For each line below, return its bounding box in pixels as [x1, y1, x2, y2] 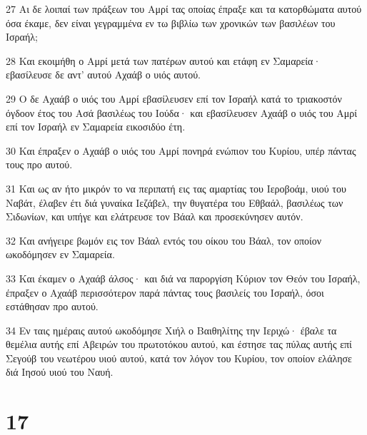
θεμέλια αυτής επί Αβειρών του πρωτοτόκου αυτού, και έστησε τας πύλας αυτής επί [6, 337, 352, 352]
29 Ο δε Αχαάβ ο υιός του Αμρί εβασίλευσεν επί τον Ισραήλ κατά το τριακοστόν [6, 91, 342, 106]
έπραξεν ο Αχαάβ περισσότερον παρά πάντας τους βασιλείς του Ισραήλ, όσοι [6, 285, 324, 300]
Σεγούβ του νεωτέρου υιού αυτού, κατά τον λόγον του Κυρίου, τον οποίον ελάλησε [6, 350, 352, 365]
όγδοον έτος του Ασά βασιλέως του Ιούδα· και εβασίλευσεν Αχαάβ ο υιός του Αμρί [6, 105, 358, 120]
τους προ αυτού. [6, 157, 73, 172]
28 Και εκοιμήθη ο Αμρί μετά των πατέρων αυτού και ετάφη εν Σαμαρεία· [6, 53, 321, 68]
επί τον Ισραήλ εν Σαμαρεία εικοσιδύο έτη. [6, 119, 186, 134]
